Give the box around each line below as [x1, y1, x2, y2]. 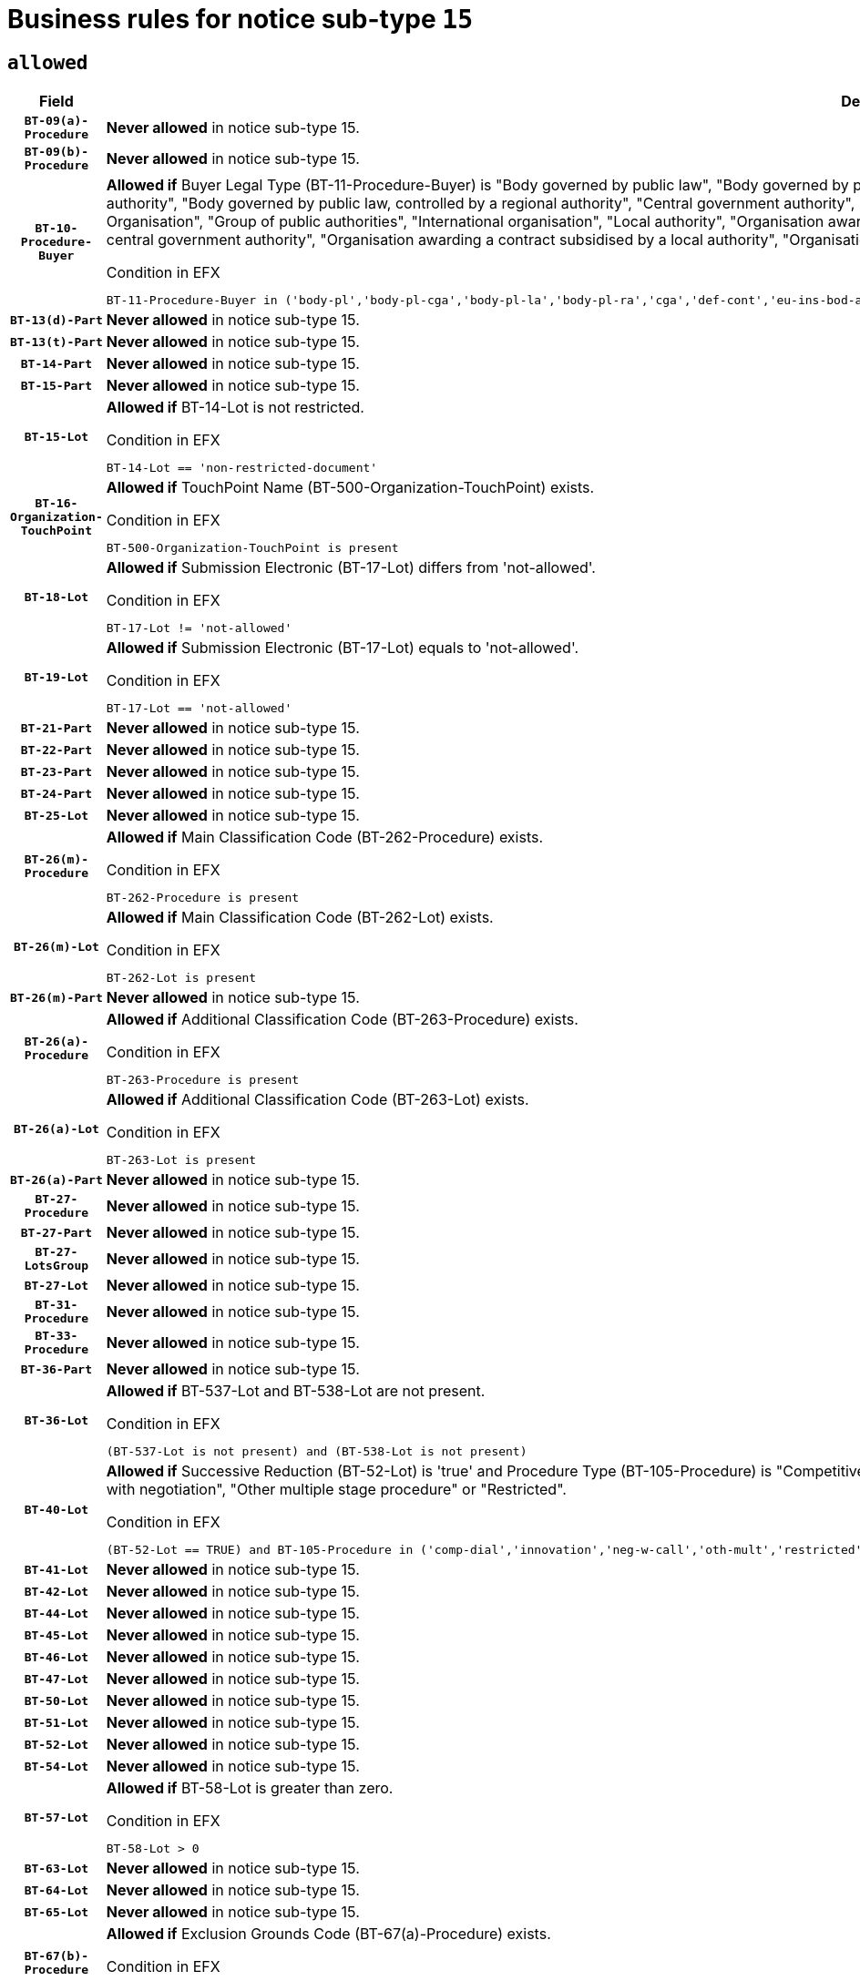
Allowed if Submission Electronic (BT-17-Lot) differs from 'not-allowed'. [106, 558, 596, 577]
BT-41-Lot [24, 1562, 89, 1577]
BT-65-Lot [24, 1904, 89, 1919]
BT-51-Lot [24, 1715, 89, 1730]
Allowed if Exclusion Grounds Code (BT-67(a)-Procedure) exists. [106, 1925, 551, 1944]
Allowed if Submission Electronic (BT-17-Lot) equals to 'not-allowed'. [106, 638, 578, 658]
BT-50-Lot [24, 1693, 89, 1708]
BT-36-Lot [24, 1413, 89, 1427]
